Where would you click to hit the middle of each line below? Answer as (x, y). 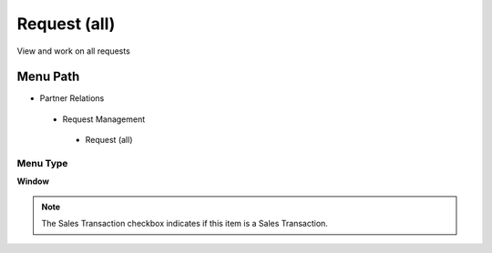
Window (33, 181)
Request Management (104, 119)
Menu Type (42, 163)
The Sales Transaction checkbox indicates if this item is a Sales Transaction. (184, 224)
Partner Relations (72, 98)
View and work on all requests (74, 51)
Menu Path (48, 77)
